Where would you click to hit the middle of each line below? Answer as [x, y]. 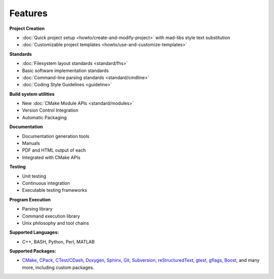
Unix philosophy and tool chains [56, 223]
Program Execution [30, 199]
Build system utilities [32, 94]
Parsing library [37, 209]
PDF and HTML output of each [54, 150]
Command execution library [51, 216]
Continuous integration [46, 183]
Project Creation [27, 28]
